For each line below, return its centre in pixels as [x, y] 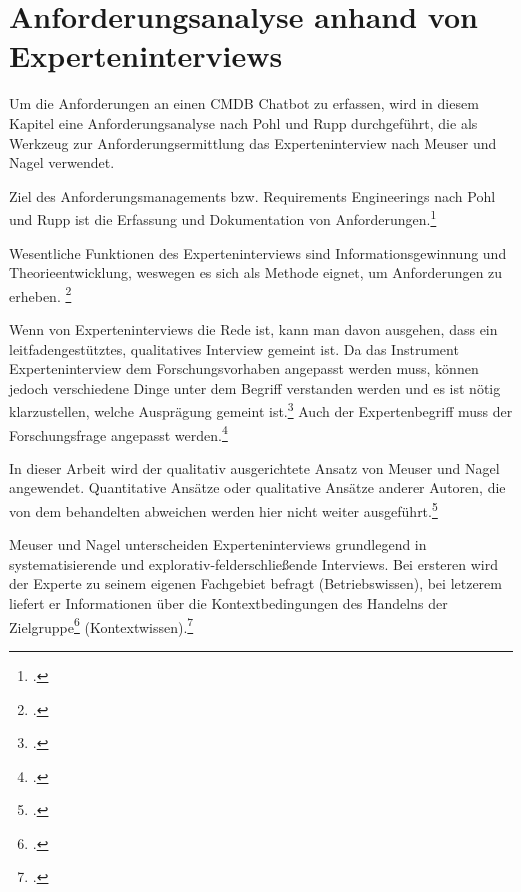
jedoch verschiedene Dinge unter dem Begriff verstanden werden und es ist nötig [255, 387]
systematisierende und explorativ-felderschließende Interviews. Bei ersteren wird [253, 563]
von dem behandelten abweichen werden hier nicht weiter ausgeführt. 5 [223, 509]
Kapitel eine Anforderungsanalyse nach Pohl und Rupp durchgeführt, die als [243, 122]
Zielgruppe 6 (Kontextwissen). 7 [101, 625]
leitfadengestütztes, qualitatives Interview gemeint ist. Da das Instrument [234, 348]
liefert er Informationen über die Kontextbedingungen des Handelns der [228, 603]
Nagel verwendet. [62, 162]
